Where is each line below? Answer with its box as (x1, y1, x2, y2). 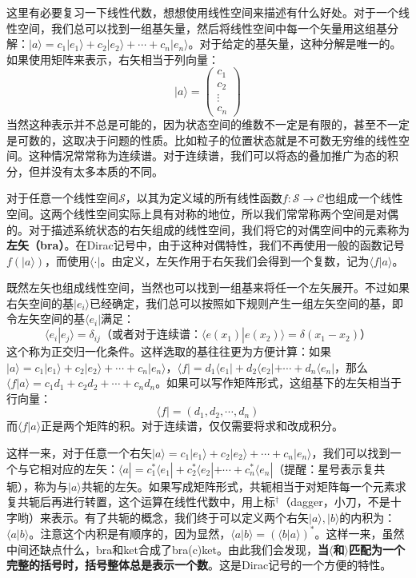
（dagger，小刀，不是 (279, 493, 390, 510)
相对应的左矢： (39, 460, 118, 476)
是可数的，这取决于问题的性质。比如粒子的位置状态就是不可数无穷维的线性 (6, 131, 398, 148)
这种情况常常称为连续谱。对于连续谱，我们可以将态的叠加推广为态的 (28, 147, 387, 164)
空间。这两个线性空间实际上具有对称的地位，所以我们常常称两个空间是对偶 (6, 205, 398, 221)
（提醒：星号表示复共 (273, 460, 386, 476)
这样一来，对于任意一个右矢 (6, 444, 152, 461)
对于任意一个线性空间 (6, 189, 118, 206)
